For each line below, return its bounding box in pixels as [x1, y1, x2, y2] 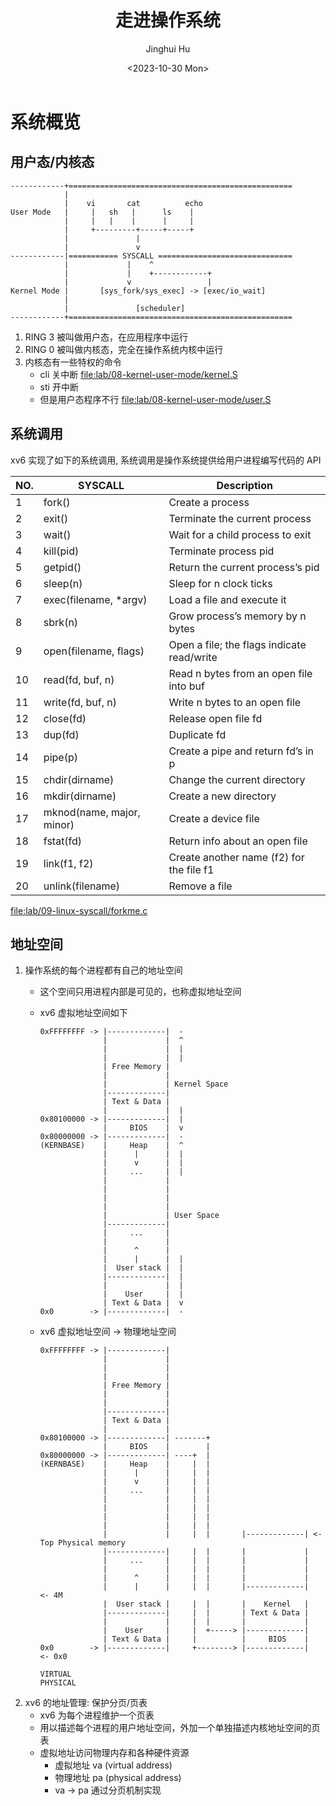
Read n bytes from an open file [168, 666, 313, 680]
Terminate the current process [168, 511, 312, 525]
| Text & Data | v [102, 1298, 184, 1308]
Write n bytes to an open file [168, 695, 302, 709]
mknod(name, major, [43, 805, 141, 819]
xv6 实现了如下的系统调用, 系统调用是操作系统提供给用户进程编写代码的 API [10, 454, 322, 466]
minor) [43, 817, 75, 831]
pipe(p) [43, 750, 78, 764]
